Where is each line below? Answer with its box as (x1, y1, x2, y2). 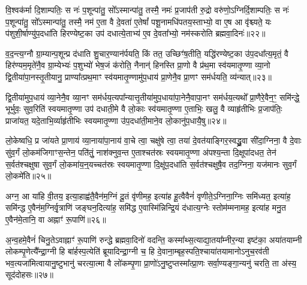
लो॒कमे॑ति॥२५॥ (5, 169, 52, 182)
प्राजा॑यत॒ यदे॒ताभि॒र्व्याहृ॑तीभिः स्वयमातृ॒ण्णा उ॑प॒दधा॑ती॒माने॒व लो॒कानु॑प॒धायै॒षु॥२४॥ (5, 114, 227, 126)
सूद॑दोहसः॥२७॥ (5, 268, 53, 281)
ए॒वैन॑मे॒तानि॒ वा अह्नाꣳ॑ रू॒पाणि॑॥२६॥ (5, 213, 106, 225)
